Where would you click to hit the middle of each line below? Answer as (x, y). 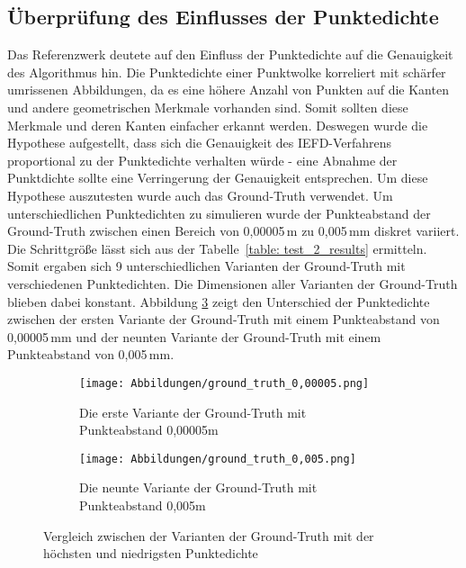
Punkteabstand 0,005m (143, 505)
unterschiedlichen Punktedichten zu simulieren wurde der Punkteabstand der (219, 213)
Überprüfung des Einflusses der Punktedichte (223, 17)
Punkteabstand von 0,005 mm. (91, 354)
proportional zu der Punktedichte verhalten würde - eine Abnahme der (202, 160)
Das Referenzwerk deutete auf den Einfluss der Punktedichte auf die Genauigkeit (230, 54)
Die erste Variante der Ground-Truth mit (193, 412)
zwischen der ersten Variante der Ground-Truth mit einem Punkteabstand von (224, 319)
